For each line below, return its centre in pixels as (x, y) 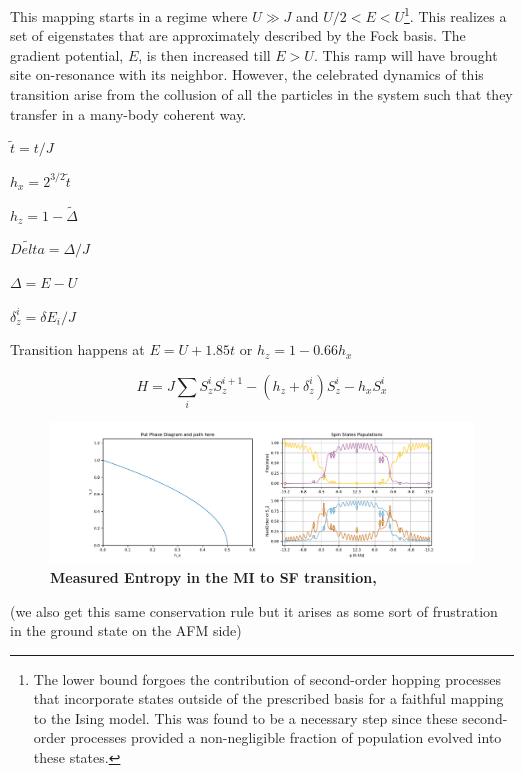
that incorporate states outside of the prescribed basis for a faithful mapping (268, 698)
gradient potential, (67, 54)
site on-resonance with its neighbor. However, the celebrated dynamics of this (247, 74)
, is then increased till (204, 54)
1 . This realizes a (455, 14)
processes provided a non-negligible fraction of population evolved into (286, 737)
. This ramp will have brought (405, 54)
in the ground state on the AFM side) (126, 630)
